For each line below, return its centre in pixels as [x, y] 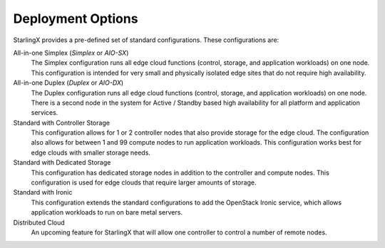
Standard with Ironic [43, 192]
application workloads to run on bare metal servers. [107, 212]
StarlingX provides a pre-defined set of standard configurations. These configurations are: [146, 40]
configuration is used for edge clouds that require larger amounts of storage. [144, 182]
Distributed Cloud [39, 222]
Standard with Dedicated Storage [62, 162]
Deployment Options [76, 19]
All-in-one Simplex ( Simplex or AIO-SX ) [71, 53]
